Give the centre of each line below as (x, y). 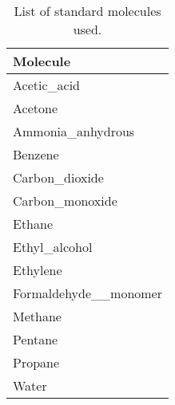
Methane (37, 316)
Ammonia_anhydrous (74, 131)
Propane (36, 362)
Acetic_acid (46, 85)
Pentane (36, 339)
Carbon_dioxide (58, 177)
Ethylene (38, 270)
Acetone (35, 108)
